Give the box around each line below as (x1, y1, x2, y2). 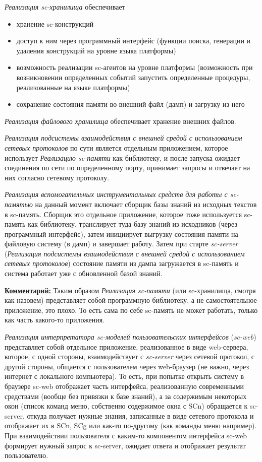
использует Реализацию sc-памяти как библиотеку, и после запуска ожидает (5, 152, 240, 163)
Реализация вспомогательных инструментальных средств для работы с (5, 189, 228, 200)
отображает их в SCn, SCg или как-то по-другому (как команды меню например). (5, 420, 257, 431)
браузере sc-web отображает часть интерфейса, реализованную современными (5, 381, 244, 391)
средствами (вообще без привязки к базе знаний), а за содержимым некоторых (5, 390, 247, 401)
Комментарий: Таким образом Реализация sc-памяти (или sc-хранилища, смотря (5, 285, 256, 295)
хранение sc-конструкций (16, 18, 94, 29)
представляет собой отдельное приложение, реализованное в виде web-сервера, (5, 341, 248, 352)
